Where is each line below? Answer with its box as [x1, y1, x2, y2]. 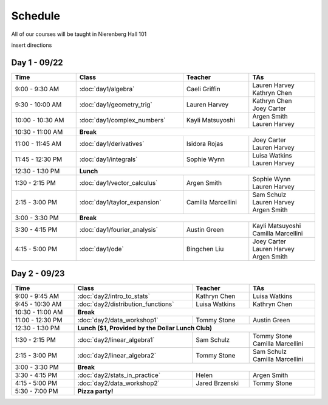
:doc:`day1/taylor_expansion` [79, 198, 162, 206]
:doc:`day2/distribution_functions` [77, 300, 174, 308]
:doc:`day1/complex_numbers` [79, 116, 166, 124]
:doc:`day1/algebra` [79, 85, 135, 93]
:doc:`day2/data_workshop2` [77, 379, 160, 387]
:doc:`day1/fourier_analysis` [79, 225, 158, 234]
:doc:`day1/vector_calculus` [79, 178, 158, 187]
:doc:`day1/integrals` [79, 155, 138, 164]
